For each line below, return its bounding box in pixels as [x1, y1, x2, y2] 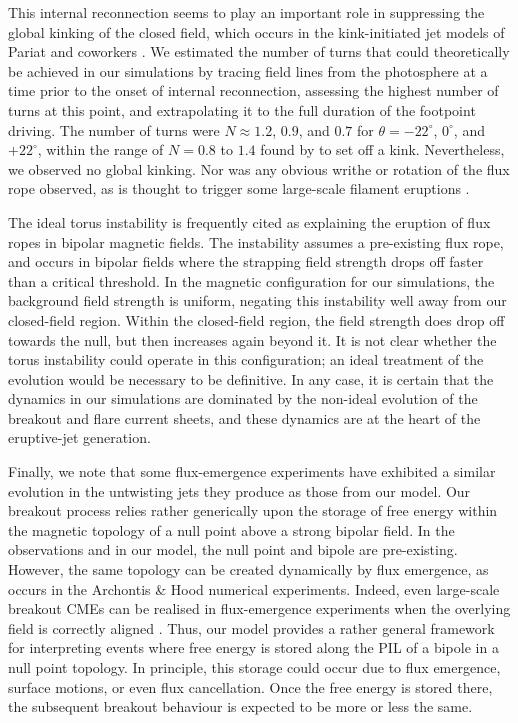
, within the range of [37, 139, 164, 160]
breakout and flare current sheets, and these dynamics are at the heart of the [8, 407, 481, 428]
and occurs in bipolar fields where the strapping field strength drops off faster [8, 251, 484, 272]
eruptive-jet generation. [8, 427, 151, 448]
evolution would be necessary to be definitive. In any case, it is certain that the [8, 368, 494, 389]
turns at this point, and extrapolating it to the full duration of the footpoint [8, 99, 476, 120]
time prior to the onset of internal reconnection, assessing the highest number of [8, 80, 499, 101]
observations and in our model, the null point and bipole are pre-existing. [8, 539, 458, 560]
